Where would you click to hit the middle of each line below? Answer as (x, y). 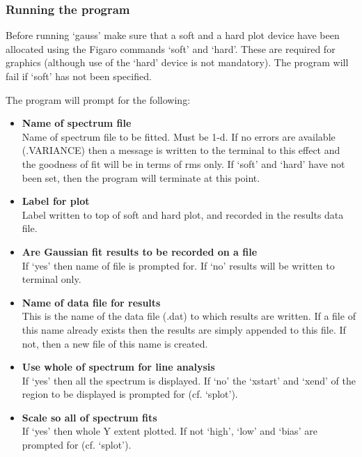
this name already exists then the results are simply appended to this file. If (184, 329)
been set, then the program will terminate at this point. (141, 177)
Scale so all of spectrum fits (89, 417)
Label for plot (56, 201)
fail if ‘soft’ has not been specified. (79, 76)
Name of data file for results (91, 302)
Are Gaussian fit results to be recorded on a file (140, 251)
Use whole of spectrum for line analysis (118, 367)
